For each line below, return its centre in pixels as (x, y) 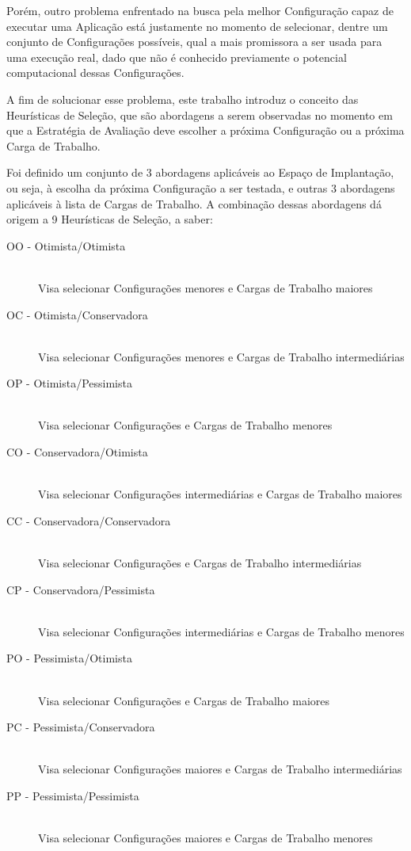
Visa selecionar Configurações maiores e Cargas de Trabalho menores (205, 838)
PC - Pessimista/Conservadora (81, 727)
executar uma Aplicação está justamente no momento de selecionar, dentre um (197, 26)
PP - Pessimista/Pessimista (73, 795)
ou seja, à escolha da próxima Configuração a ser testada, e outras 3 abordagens (201, 187)
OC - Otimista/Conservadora (77, 314)
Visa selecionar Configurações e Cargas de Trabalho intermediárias (200, 563)
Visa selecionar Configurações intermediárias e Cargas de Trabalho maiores (220, 494)
